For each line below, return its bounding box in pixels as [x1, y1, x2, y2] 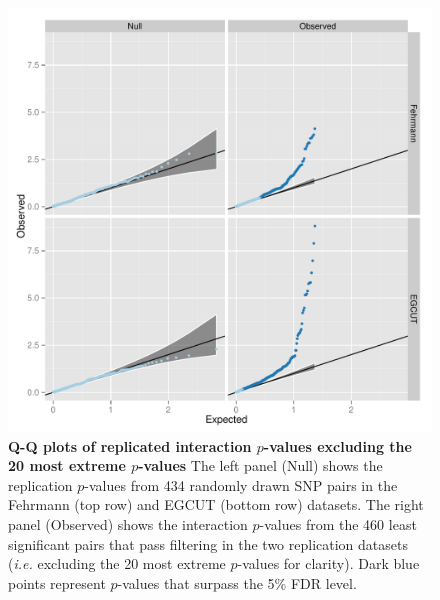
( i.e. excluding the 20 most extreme [8, 553, 226, 574]
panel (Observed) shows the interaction [8, 513, 248, 534]
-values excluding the [263, 435, 412, 456]
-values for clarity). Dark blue [237, 553, 420, 574]
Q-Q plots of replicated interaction [8, 435, 252, 456]
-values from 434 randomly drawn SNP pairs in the [84, 474, 398, 495]
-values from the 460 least [259, 513, 417, 534]
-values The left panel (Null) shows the [138, 455, 383, 476]
